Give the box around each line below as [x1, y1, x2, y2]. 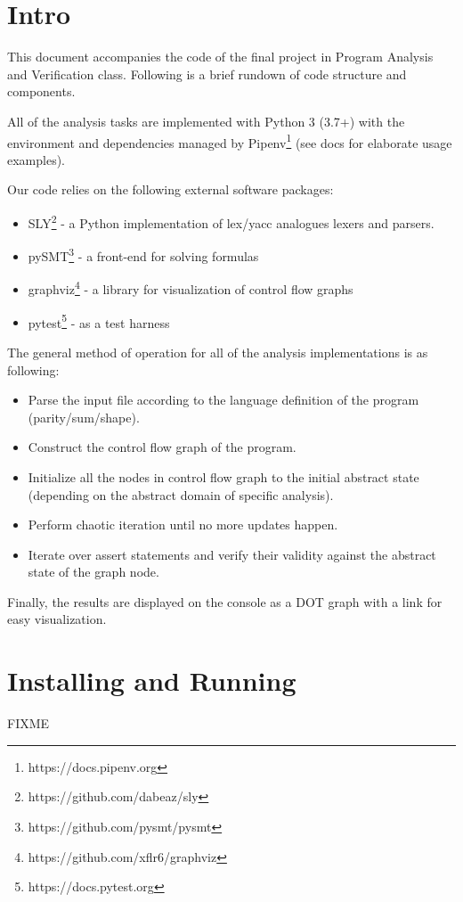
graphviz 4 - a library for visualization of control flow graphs [28, 277, 353, 299]
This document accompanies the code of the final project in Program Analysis [7, 47, 434, 66]
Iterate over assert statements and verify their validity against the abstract [28, 545, 436, 563]
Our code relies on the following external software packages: [7, 180, 334, 199]
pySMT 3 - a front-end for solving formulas [28, 244, 259, 265]
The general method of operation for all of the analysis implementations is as [7, 342, 428, 361]
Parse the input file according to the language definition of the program [28, 390, 419, 409]
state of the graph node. [28, 562, 159, 581]
